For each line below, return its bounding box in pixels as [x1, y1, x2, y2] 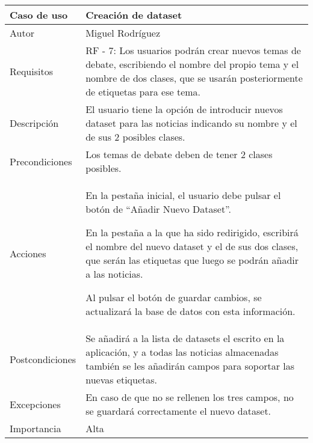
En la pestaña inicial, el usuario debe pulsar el [85, 188, 281, 202]
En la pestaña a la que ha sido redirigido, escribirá [85, 225, 299, 239]
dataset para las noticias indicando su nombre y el [85, 116, 297, 130]
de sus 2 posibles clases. [85, 130, 185, 144]
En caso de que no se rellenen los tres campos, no [85, 390, 294, 404]
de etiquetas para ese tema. [85, 85, 201, 99]
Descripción [10, 116, 59, 130]
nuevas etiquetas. [85, 373, 158, 386]
